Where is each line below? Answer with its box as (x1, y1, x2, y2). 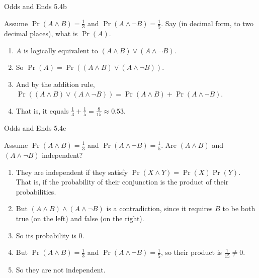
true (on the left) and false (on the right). (16, 213, 144, 224)
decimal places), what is (4, 28, 78, 38)
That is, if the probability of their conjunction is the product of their (16, 176, 229, 187)
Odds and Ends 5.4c (4, 123, 66, 133)
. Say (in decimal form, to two (161, 18, 254, 28)
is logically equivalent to (23, 45, 98, 55)
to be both (222, 203, 255, 214)
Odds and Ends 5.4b (4, 1, 67, 11)
